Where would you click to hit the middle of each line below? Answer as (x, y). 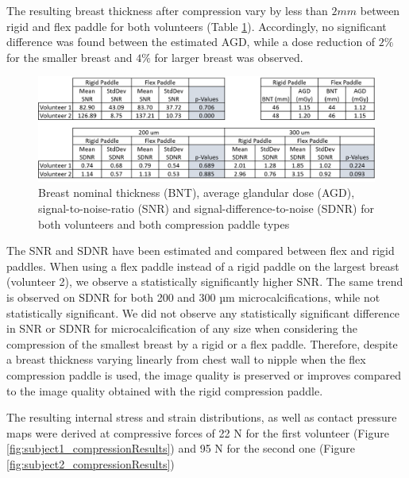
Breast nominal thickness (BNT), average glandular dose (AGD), (197, 193)
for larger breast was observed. (229, 57)
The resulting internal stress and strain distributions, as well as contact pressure (202, 417)
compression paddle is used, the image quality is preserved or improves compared (204, 375)
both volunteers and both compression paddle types (164, 224)
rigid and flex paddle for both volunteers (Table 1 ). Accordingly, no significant (197, 26)
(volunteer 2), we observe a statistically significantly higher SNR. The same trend (205, 281)
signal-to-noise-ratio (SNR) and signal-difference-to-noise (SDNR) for (206, 208)
